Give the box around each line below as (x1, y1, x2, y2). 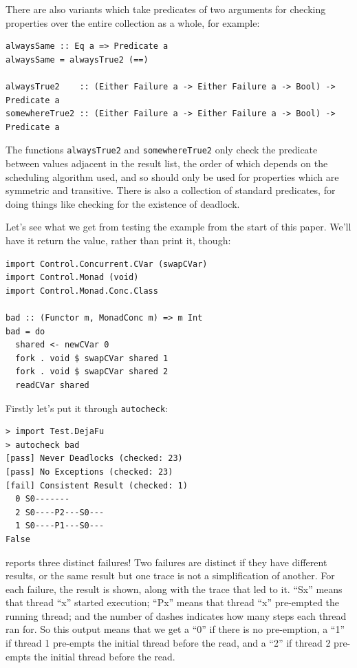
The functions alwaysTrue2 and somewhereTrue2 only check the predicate (6, 142, 318, 157)
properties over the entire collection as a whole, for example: (6, 15, 260, 30)
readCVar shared (15, 380, 89, 390)
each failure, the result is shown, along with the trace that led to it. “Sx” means (6, 581, 343, 596)
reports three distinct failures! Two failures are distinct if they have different (6, 554, 327, 569)
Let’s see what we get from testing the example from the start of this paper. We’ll (6, 219, 351, 234)
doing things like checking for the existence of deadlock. (6, 196, 240, 211)
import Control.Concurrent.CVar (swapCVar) (6, 259, 208, 269)
